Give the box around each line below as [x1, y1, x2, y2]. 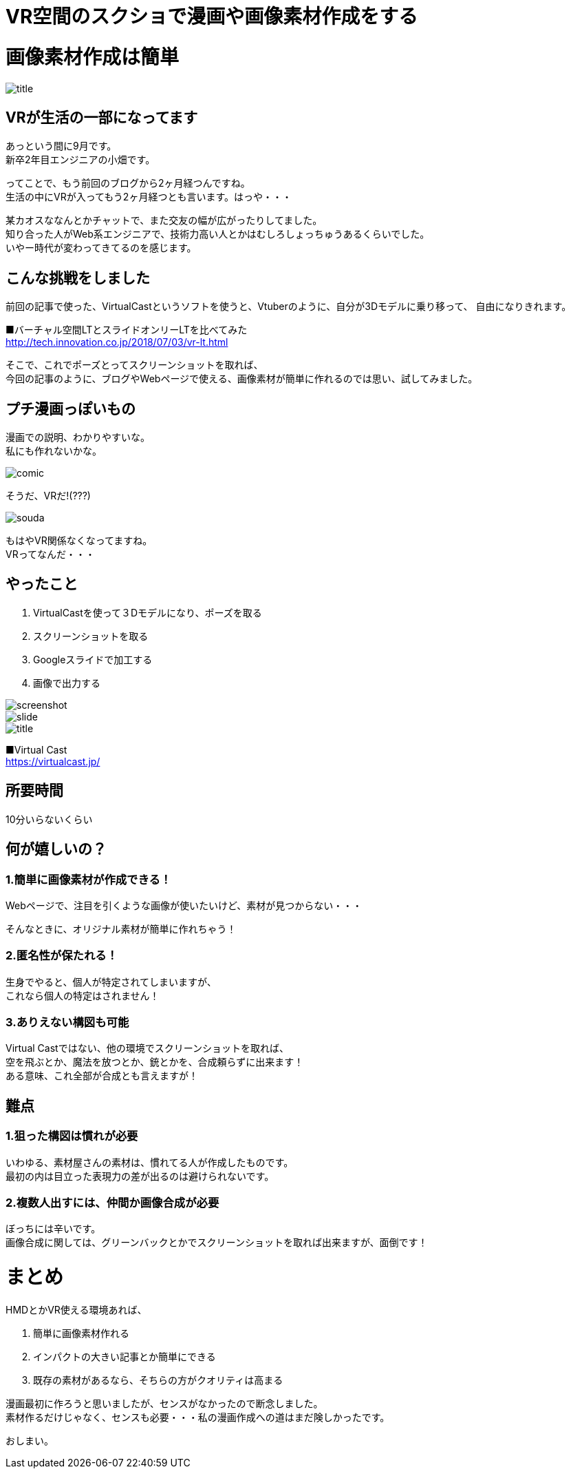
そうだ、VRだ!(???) [6, 490, 91, 502]
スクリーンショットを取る [33, 630, 149, 642]
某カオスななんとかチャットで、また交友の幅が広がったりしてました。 [6, 214, 323, 227]
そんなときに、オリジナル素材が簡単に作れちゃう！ [6, 922, 237, 935]
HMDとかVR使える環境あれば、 [6, 1303, 147, 1316]
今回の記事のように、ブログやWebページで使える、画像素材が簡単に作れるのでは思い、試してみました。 [6, 373, 478, 385]
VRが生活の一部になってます [6, 108, 198, 126]
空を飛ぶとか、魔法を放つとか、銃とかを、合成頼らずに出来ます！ [6, 1056, 304, 1068]
